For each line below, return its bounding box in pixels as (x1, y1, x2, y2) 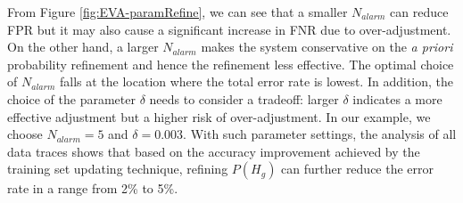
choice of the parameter (7, 89, 136, 108)
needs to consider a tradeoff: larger (149, 89, 339, 108)
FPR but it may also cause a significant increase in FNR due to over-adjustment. (7, 20, 451, 38)
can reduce (390, 3, 449, 20)
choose (7, 125, 43, 143)
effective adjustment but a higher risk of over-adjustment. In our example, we (7, 107, 431, 126)
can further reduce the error (281, 159, 434, 178)
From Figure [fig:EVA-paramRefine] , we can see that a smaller (7, 3, 348, 20)
